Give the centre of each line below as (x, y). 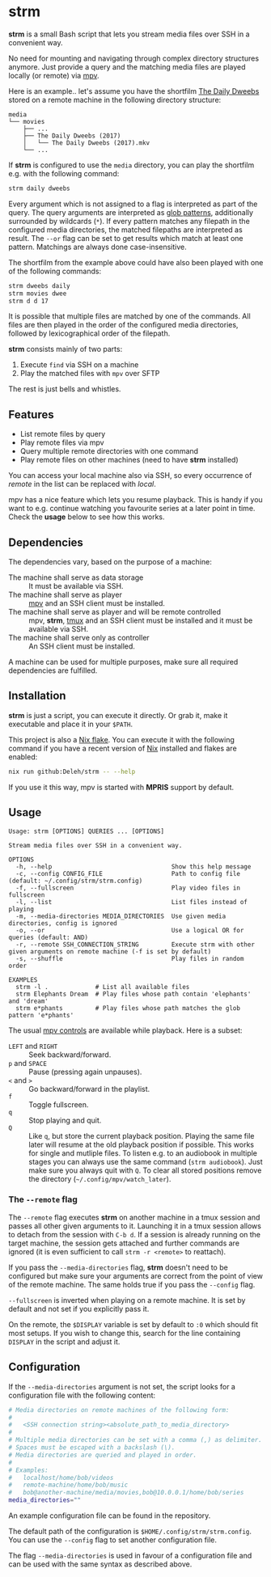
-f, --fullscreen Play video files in (128, 888)
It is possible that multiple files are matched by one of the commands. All (129, 316)
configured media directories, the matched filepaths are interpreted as (125, 230)
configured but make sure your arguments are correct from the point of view (135, 1275)
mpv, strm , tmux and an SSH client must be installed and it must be (141, 620)
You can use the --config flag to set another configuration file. (112, 1540)
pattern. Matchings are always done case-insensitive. (98, 247)
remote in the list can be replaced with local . (82, 484)
